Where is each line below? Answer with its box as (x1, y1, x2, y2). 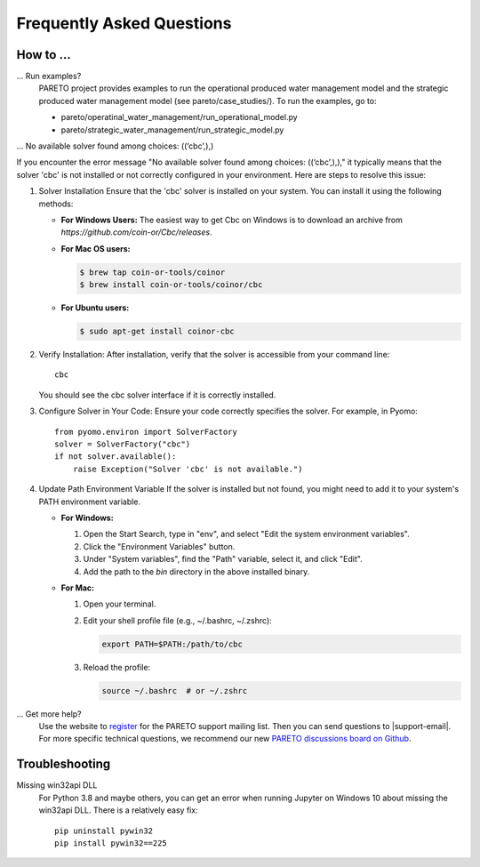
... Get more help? (16, 708, 82, 719)
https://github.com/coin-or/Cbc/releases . (60, 227, 212, 237)
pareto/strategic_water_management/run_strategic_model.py (60, 124, 284, 135)
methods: (38, 198, 74, 209)
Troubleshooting (16, 757, 111, 772)
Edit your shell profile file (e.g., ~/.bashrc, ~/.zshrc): (83, 614, 273, 626)
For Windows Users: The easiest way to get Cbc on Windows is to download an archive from (60, 214, 404, 225)
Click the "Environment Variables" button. (83, 541, 236, 551)
